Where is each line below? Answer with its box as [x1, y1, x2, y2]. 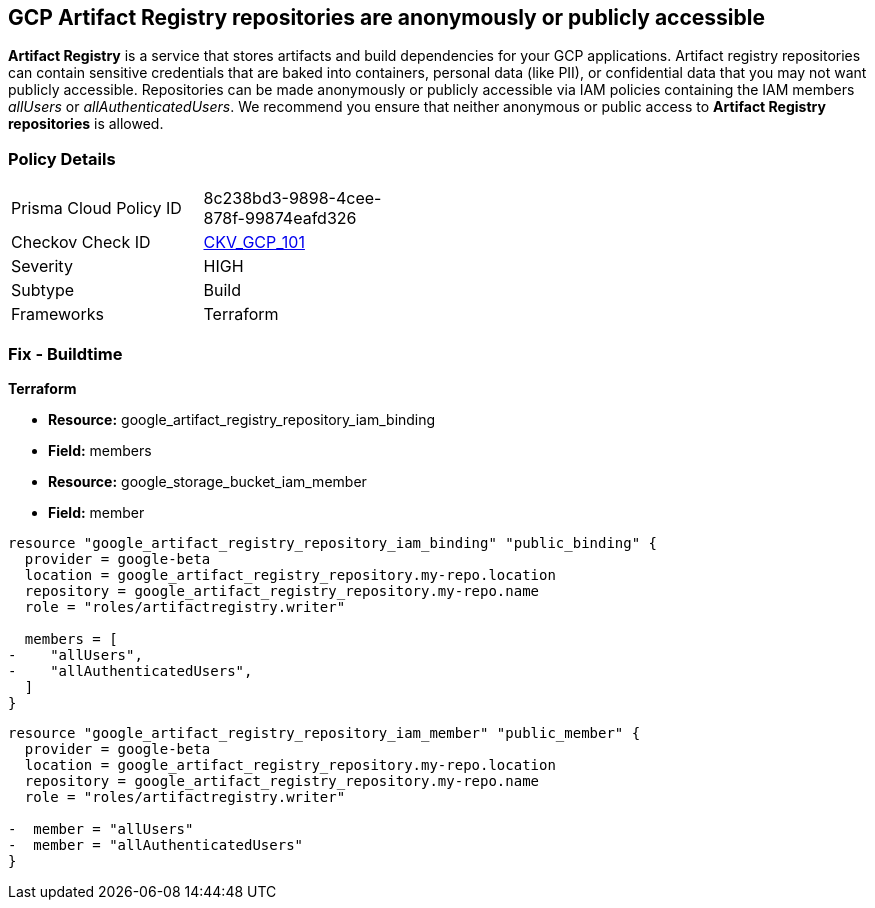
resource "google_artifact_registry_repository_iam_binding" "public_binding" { [8, 534, 658, 551]
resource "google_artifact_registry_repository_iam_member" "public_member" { [8, 724, 641, 741]
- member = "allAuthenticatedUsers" [8, 836, 304, 853]
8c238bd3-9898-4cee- [203, 188, 382, 209]
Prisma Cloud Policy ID [11, 198, 182, 219]
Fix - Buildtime [8, 343, 123, 364]
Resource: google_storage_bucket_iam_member [48, 472, 367, 490]
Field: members [48, 441, 152, 459]
